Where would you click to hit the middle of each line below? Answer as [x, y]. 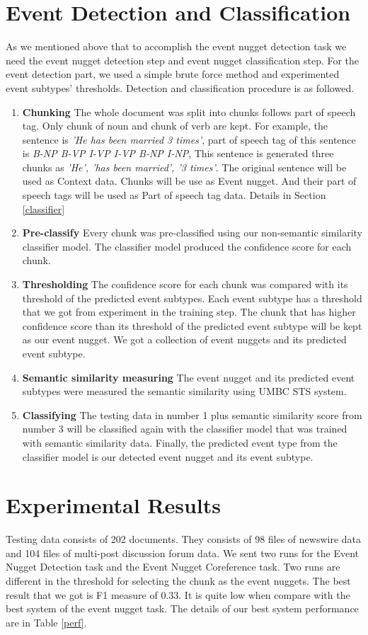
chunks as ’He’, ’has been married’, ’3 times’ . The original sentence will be [184, 167]
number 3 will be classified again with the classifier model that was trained [185, 429]
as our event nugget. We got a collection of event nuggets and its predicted [184, 339]
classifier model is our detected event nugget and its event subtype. [168, 456]
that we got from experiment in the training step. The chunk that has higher [189, 312]
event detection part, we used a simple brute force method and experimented [173, 74]
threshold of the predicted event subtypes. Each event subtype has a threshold [192, 298]
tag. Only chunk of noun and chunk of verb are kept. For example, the [175, 126]
